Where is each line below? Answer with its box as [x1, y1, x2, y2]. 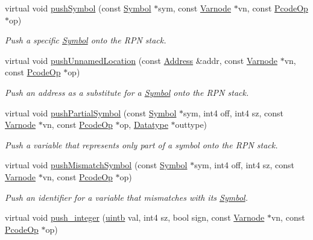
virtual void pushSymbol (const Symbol [5, 2, 151, 14]
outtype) [175, 118, 207, 131]
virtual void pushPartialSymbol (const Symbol [5, 106, 177, 119]
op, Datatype [119, 118, 168, 131]
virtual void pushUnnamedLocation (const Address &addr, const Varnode [5, 54, 277, 66]
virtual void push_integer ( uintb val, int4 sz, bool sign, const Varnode [5, 211, 265, 224]
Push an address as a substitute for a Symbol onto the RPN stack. [5, 86, 249, 98]
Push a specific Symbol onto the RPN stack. [5, 34, 166, 46]
